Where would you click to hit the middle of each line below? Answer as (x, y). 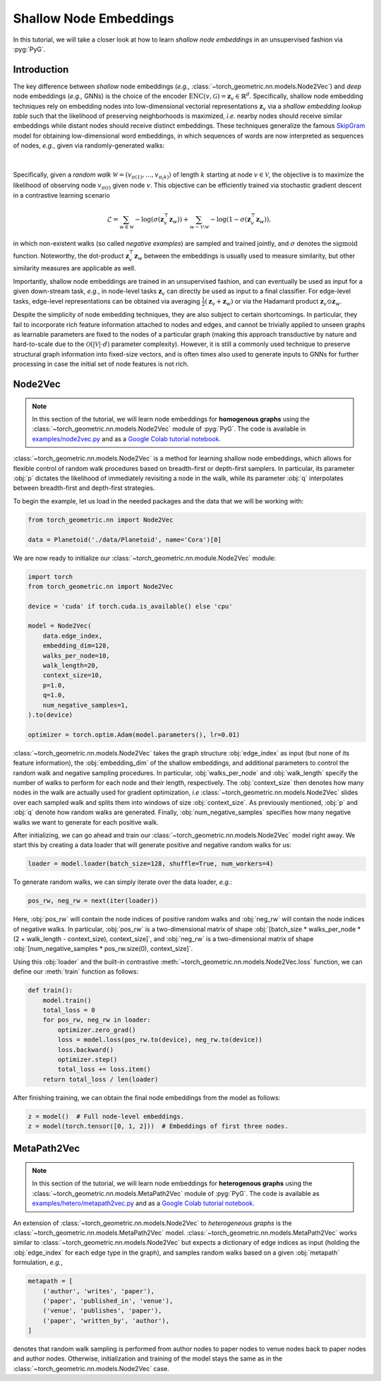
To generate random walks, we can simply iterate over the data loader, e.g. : (123, 882)
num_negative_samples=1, (86, 705)
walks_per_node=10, (77, 656)
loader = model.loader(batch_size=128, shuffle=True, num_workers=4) (151, 864)
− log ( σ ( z (150, 219)
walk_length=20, (71, 666)
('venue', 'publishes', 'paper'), (102, 1311)
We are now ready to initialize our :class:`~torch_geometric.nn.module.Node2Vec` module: (145, 558)
